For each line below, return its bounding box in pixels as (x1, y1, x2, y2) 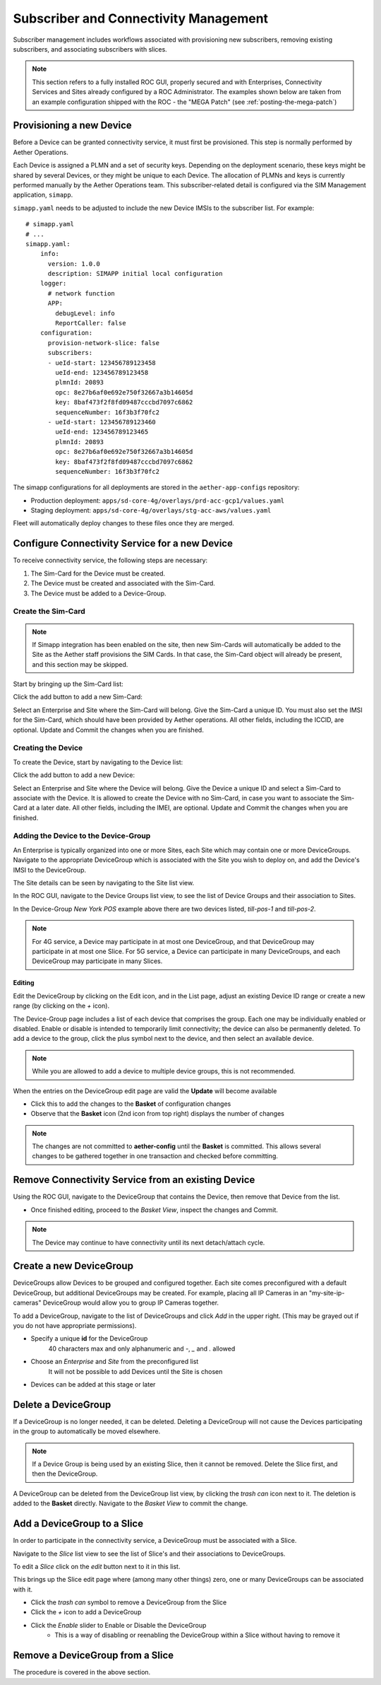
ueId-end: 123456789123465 (55, 428, 149, 436)
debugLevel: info (55, 309, 116, 317)
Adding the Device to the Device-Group (13, 831, 151, 841)
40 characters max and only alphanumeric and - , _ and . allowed (48, 1344, 236, 1353)
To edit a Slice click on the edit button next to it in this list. (13, 1562, 181, 1570)
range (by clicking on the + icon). (13, 1001, 109, 1010)
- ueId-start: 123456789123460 (47, 418, 157, 426)
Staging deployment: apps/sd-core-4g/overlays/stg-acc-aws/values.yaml (30, 506, 272, 515)
